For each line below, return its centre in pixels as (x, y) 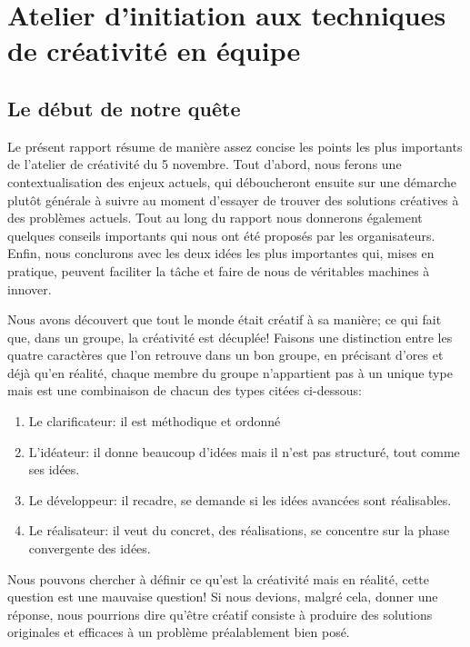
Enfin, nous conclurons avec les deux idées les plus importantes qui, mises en (221, 253)
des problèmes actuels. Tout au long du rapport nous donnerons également (215, 218)
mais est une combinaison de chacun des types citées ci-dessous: (185, 390)
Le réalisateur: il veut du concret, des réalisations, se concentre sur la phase (239, 530)
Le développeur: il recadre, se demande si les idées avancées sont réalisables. (240, 499)
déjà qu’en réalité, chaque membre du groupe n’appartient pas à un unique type (230, 372)
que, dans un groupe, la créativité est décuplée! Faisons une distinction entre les (230, 337)
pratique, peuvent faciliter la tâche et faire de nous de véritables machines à (219, 270)
